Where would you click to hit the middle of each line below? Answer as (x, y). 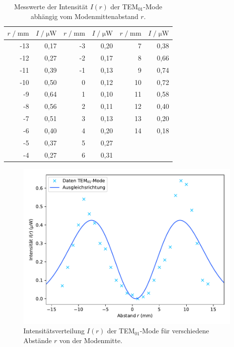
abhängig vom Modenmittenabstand (84, 16)
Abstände (38, 340)
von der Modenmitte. (91, 340)
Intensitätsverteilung (54, 331)
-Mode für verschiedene (174, 331)
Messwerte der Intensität (51, 6)
